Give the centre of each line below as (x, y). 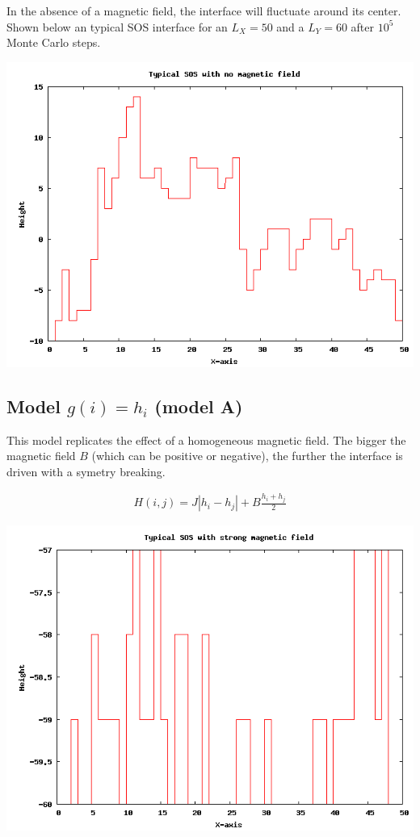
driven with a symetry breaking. (86, 471)
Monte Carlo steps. (54, 42)
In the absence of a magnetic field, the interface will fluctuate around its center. (204, 10)
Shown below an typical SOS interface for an (117, 26)
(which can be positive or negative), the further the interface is (247, 456)
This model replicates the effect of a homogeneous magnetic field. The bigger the (206, 439)
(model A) (199, 406)
